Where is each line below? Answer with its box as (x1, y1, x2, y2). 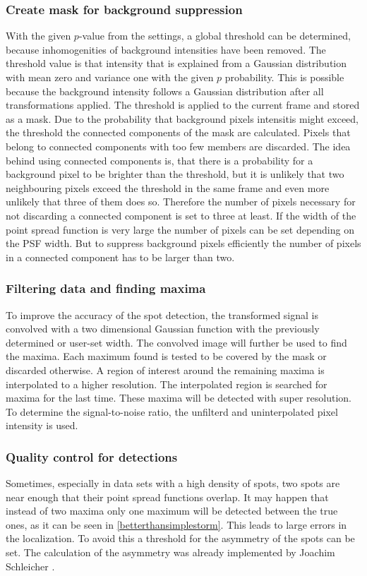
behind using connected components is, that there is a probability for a (6, 152, 313, 167)
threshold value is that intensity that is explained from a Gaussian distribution (6, 56, 347, 71)
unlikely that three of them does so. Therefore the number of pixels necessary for (6, 194, 356, 209)
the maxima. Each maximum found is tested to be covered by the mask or (6, 349, 327, 364)
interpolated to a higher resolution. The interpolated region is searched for (6, 376, 327, 391)
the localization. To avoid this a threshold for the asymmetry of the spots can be (6, 531, 355, 546)
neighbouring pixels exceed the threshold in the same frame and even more (6, 180, 330, 195)
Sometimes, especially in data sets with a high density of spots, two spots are (6, 476, 340, 491)
